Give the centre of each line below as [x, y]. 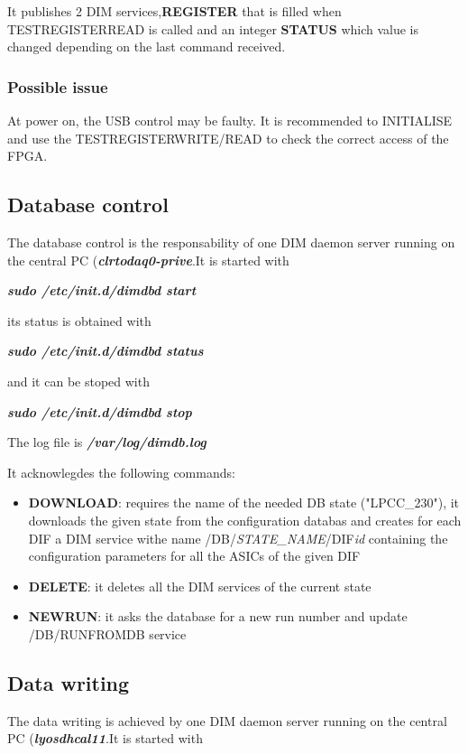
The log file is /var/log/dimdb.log [107, 442]
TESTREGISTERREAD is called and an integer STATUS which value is [213, 28]
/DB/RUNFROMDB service [107, 633]
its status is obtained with [79, 320]
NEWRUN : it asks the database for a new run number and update [218, 616]
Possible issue [58, 86]
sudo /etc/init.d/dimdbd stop [100, 411]
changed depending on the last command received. [147, 47]
